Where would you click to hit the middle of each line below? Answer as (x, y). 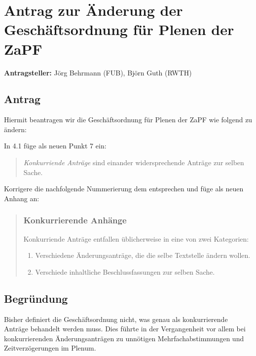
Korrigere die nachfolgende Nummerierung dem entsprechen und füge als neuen (124, 189)
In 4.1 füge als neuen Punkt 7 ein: (55, 146)
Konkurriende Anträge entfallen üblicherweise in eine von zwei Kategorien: (136, 238)
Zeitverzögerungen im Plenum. (50, 348)
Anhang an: (22, 198)
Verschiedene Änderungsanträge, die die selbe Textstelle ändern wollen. (143, 255)
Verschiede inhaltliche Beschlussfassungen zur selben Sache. (125, 271)
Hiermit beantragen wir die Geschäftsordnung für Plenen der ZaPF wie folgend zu (128, 120)
